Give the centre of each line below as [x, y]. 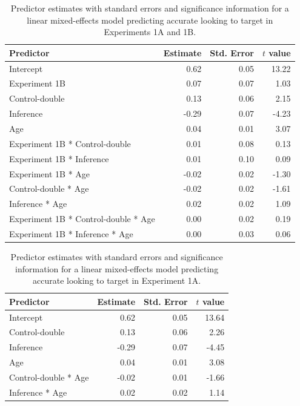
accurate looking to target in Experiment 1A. [117, 280]
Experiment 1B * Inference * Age [71, 233]
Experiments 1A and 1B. [150, 32]
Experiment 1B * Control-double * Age [82, 219]
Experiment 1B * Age [50, 173]
